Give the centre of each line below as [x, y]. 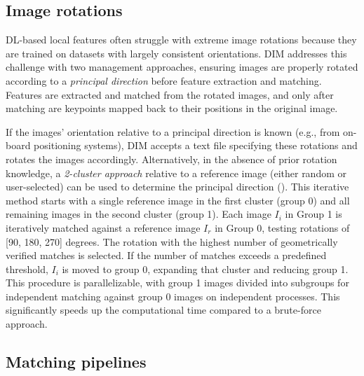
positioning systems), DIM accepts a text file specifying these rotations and [196, 145]
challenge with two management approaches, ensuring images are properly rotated [182, 67]
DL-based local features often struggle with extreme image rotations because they [181, 40]
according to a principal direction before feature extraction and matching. [164, 80]
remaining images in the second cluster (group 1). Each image [139, 214]
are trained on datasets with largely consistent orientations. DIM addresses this [176, 53]
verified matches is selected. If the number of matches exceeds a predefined [166, 255]
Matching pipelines [76, 362]
